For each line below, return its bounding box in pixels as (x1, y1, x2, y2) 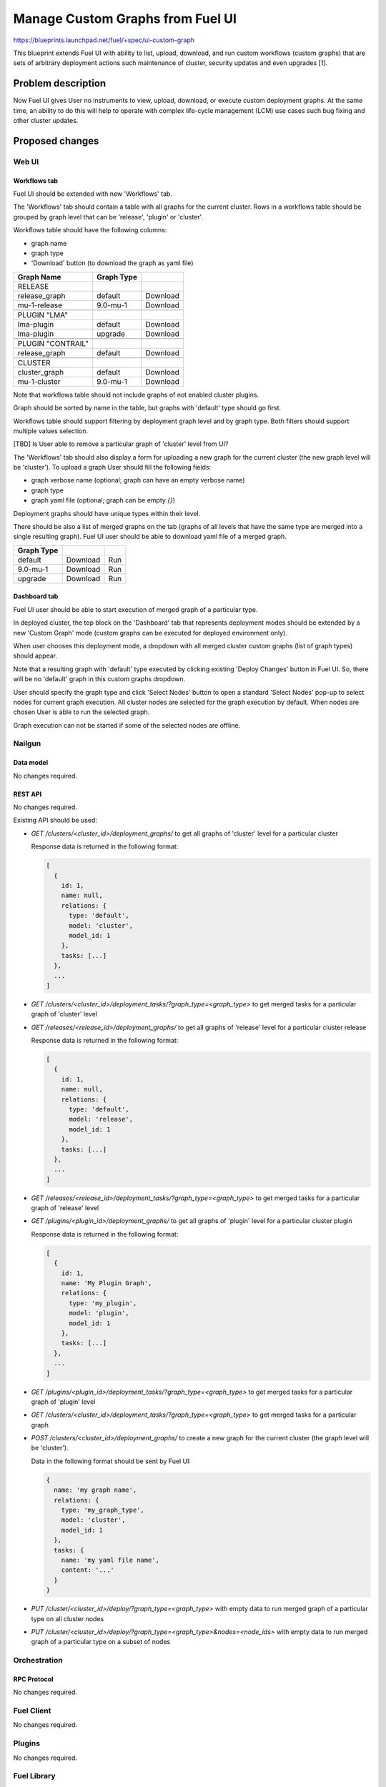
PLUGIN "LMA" (17, 310, 68, 320)
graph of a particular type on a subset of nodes (31, 1638, 171, 1646)
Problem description (13, 77, 107, 89)
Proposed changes (13, 134, 99, 147)
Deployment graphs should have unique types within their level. (13, 509, 201, 518)
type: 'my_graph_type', (61, 1506, 144, 1515)
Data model (13, 758, 49, 767)
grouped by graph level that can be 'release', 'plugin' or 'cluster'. (13, 212, 204, 221)
